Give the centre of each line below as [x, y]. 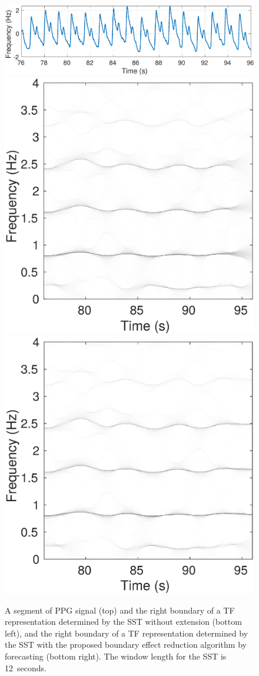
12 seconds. [26, 667]
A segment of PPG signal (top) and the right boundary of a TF [120, 610]
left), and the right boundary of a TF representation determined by [127, 633]
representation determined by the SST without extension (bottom [123, 622]
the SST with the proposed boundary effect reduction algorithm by [126, 644]
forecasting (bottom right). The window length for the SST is [116, 656]
